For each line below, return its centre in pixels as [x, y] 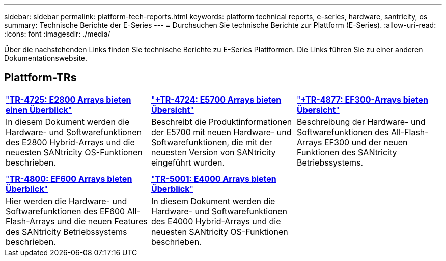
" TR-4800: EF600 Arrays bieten [69, 178]
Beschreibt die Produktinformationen [221, 122]
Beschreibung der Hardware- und [361, 122]
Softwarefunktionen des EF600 [65, 211]
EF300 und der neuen [366, 142]
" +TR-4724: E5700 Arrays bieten [216, 99]
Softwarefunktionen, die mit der [212, 142]
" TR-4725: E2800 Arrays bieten [68, 99]
